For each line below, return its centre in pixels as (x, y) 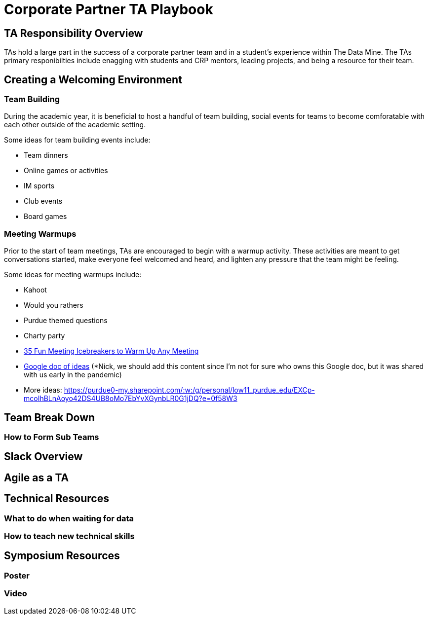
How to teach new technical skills (69, 536)
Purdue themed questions (66, 321)
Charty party (44, 336)
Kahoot (35, 290)
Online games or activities (66, 171)
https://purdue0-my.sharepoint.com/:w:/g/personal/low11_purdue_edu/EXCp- (189, 390)
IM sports (39, 186)
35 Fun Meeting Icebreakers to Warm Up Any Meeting (111, 351)
